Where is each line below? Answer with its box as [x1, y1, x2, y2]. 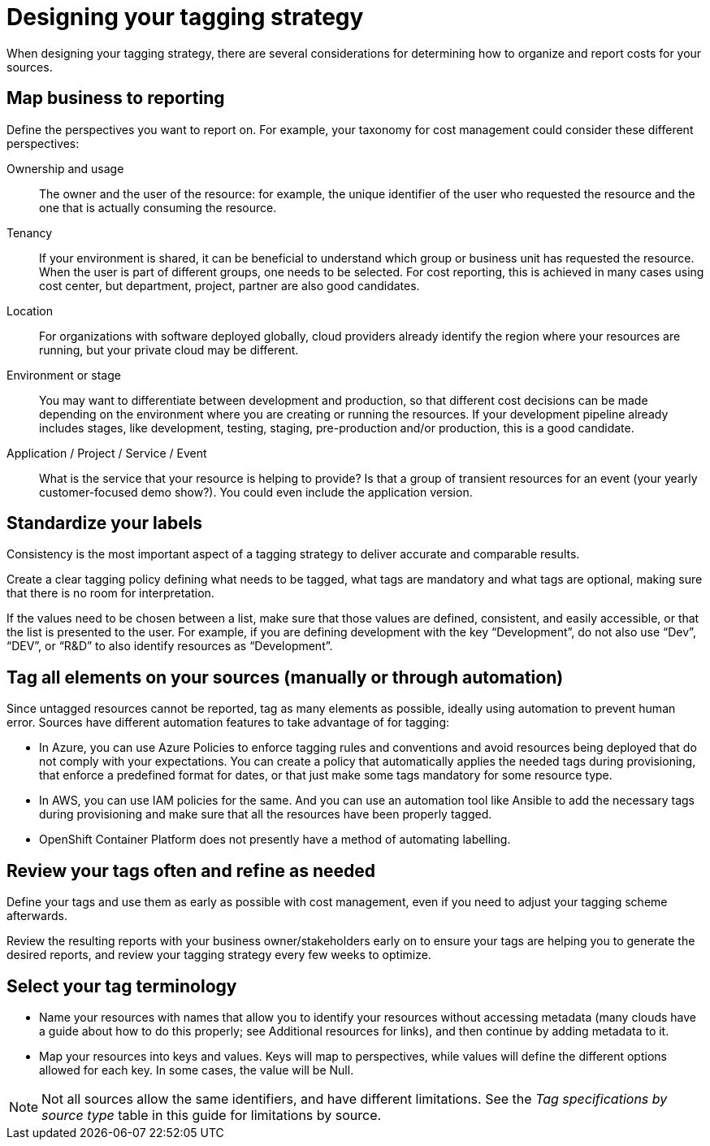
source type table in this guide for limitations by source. [41, 1106, 382, 1123]
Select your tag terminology [6, 975, 237, 996]
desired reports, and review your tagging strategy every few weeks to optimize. [6, 948, 431, 962]
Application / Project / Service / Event [6, 445, 207, 460]
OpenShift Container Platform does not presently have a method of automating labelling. [39, 832, 511, 847]
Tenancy [6, 225, 53, 240]
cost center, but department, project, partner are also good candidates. [39, 278, 420, 293]
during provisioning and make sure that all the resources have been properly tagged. [39, 807, 492, 822]
